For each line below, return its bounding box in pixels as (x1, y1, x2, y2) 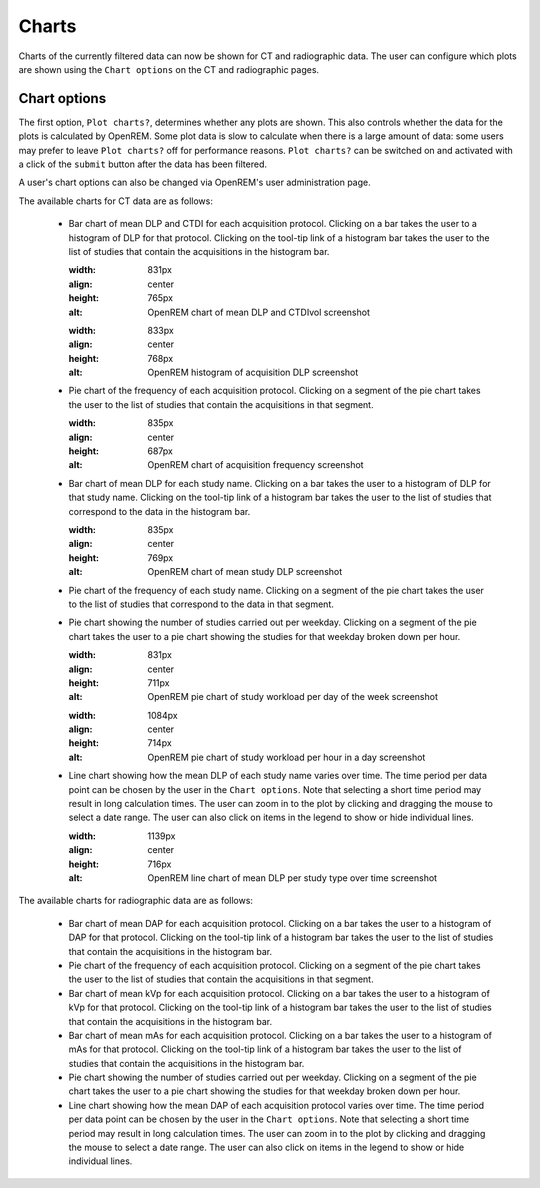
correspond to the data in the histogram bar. (68, 505, 251, 517)
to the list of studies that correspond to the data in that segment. (68, 598, 334, 610)
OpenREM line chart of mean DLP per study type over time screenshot (147, 871, 438, 884)
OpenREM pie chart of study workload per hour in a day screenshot (147, 751, 426, 763)
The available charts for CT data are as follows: (18, 195, 214, 207)
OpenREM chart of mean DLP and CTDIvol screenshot (147, 306, 370, 318)
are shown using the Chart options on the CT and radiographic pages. (18, 63, 320, 75)
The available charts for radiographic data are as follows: (18, 895, 254, 907)
